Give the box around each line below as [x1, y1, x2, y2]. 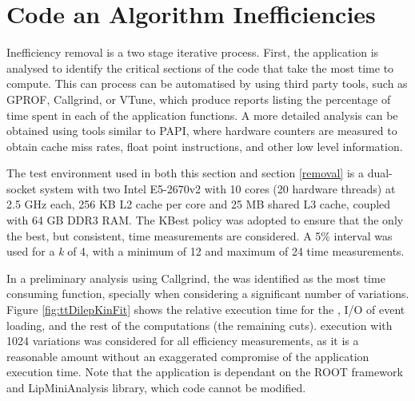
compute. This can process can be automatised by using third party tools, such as [6, 75, 408, 92]
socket [6, 180, 37, 197]
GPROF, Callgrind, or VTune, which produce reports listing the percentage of [6, 90, 391, 107]
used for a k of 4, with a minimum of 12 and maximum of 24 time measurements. [6, 243, 405, 260]
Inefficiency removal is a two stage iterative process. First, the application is [6, 44, 379, 61]
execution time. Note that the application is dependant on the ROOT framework [6, 363, 403, 380]
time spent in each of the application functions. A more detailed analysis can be [6, 106, 398, 123]
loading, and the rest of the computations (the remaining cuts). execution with [6, 316, 393, 333]
